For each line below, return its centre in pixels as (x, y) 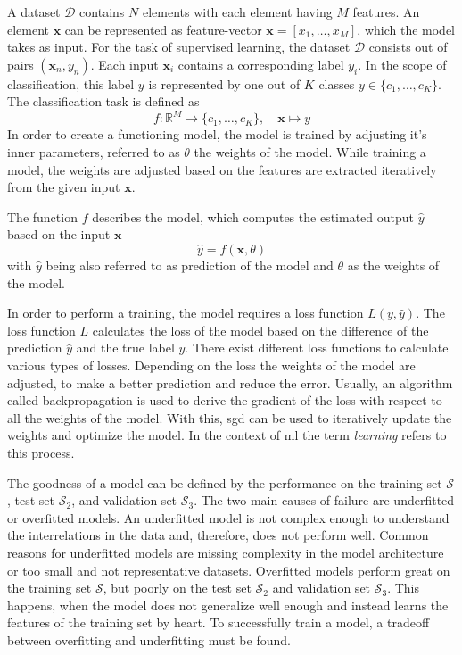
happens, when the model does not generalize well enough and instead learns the (228, 605)
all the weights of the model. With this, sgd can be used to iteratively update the (230, 417)
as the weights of (393, 265)
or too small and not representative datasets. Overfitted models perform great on (229, 570)
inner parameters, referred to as (94, 152)
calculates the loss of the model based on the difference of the (260, 330)
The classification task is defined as (103, 101)
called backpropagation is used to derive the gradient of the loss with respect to (225, 400)
